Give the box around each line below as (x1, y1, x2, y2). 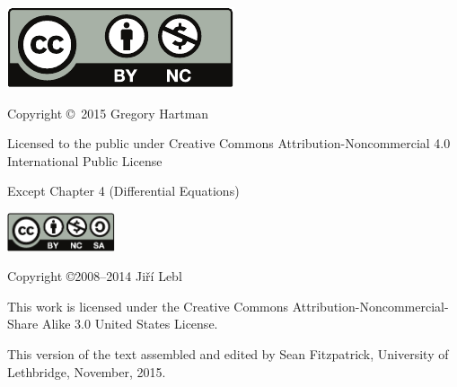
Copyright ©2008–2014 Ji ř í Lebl (7, 267, 182, 286)
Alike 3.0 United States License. (41, 314, 218, 333)
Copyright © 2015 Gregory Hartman (7, 103, 209, 122)
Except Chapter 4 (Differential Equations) (7, 181, 240, 200)
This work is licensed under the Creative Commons (7, 296, 289, 315)
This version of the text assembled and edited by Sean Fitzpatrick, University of (7, 345, 449, 364)
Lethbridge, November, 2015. (7, 362, 166, 381)
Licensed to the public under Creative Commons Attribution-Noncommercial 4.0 (7, 134, 451, 153)
